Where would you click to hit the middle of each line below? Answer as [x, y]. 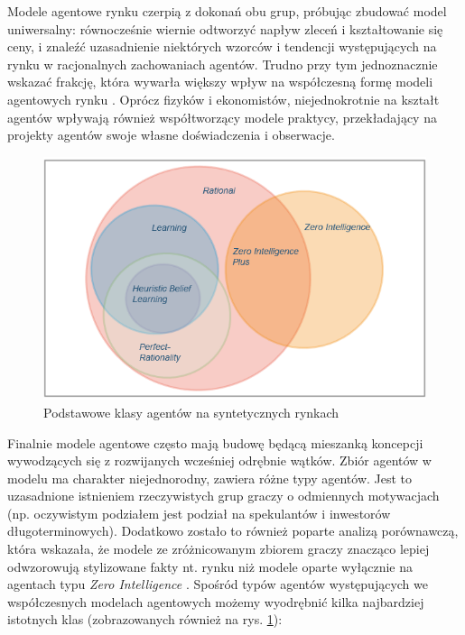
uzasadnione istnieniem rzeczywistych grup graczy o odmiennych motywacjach [223, 496]
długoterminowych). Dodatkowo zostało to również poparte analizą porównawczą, [233, 531]
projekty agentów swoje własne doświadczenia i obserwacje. [171, 135]
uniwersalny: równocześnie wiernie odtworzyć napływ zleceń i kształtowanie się [225, 28]
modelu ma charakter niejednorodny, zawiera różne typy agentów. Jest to [210, 478]
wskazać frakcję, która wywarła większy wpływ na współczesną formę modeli [220, 82]
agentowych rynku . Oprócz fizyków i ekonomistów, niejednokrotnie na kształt [223, 99]
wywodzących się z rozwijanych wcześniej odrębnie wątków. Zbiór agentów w [219, 460]
